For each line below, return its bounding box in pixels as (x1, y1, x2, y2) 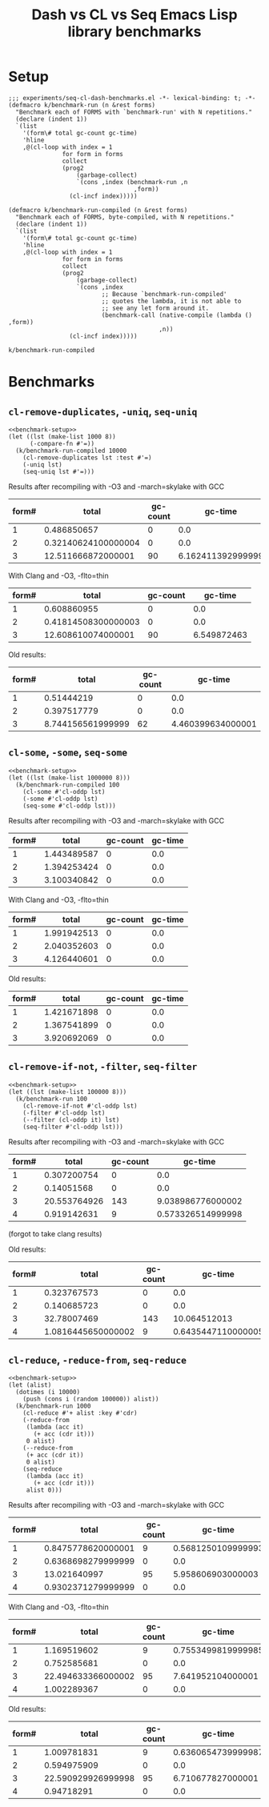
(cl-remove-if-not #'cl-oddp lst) (22, 1102, 138, 1110)
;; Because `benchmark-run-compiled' (101, 290, 227, 298)
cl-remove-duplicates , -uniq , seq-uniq (8, 404, 198, 418)
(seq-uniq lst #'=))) (22, 467, 94, 475)
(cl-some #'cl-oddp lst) (22, 787, 106, 795)
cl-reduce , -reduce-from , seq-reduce (8, 1352, 187, 1366)
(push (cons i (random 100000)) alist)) (22, 1395, 159, 1404)
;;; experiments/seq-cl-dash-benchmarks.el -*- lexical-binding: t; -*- (8, 94, 256, 102)
